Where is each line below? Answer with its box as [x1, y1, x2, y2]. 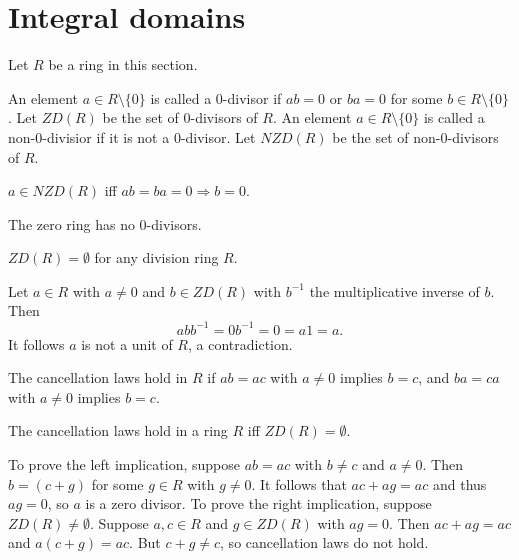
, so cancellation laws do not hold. [220, 532, 429, 553]
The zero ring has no [8, 213, 135, 234]
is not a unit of [81, 333, 173, 354]
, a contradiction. [187, 333, 293, 354]
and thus [432, 473, 487, 494]
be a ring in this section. [48, 54, 198, 75]
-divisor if [222, 87, 282, 108]
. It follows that [251, 473, 347, 494]
